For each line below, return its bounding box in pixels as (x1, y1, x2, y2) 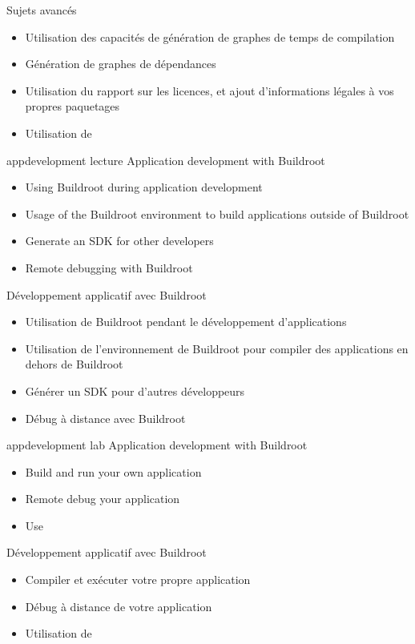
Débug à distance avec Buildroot (25, 409, 186, 426)
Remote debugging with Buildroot (25, 259, 193, 276)
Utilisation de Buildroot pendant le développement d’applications (25, 313, 347, 330)
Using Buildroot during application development (25, 179, 263, 195)
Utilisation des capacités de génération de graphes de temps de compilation (25, 28, 395, 45)
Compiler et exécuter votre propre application (25, 571, 251, 588)
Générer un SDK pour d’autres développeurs (25, 382, 245, 399)
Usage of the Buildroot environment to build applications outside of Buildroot (25, 205, 409, 222)
